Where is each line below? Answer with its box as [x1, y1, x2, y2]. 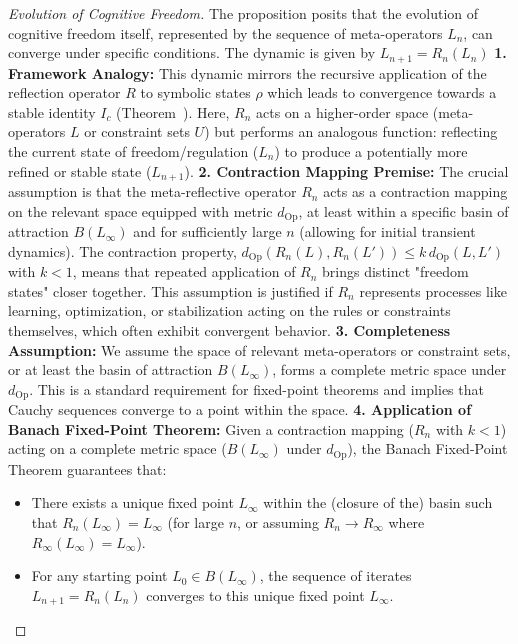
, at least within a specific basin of [298, 200, 509, 221]
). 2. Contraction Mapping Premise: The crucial [184, 160, 509, 181]
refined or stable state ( [8, 160, 152, 181]
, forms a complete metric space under [272, 359, 507, 380]
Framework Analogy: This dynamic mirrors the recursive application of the [8, 62, 487, 83]
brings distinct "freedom [322, 261, 469, 282]
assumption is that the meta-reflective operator [8, 181, 297, 202]
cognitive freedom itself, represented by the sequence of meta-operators [8, 22, 443, 43]
